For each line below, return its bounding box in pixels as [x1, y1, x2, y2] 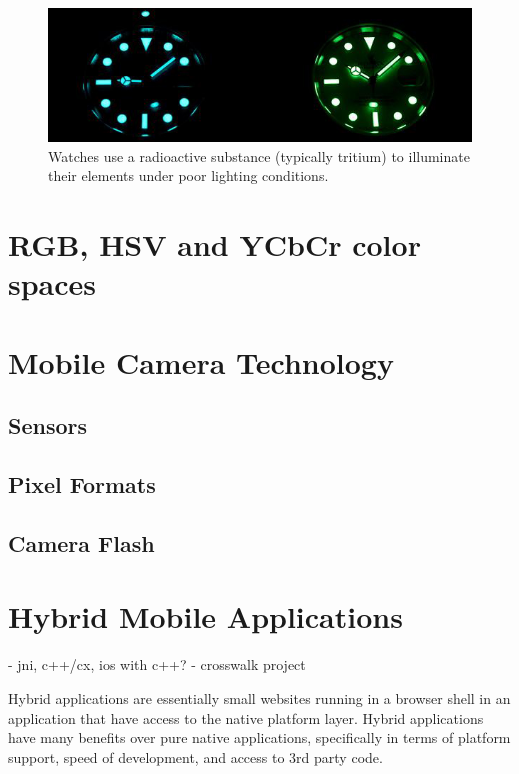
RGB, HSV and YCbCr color [8, 224, 421, 265]
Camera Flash [8, 527, 155, 558]
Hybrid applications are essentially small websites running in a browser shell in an [8, 688, 511, 708]
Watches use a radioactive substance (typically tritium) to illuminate [48, 145, 470, 166]
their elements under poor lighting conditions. [48, 165, 329, 186]
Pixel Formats [8, 469, 156, 500]
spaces [8, 263, 97, 304]
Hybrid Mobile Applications [8, 596, 403, 637]
